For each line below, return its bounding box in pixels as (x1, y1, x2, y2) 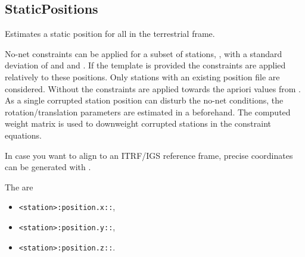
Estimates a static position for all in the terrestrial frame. (5, 27, 215, 40)
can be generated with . (5, 161, 91, 173)
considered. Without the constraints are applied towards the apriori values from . (5, 82, 301, 95)
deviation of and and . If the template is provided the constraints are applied (5, 59, 286, 71)
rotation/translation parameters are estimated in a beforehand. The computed (5, 105, 291, 118)
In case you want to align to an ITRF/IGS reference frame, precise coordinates (5, 149, 293, 161)
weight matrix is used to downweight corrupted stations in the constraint (5, 117, 271, 130)
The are (5, 180, 33, 193)
